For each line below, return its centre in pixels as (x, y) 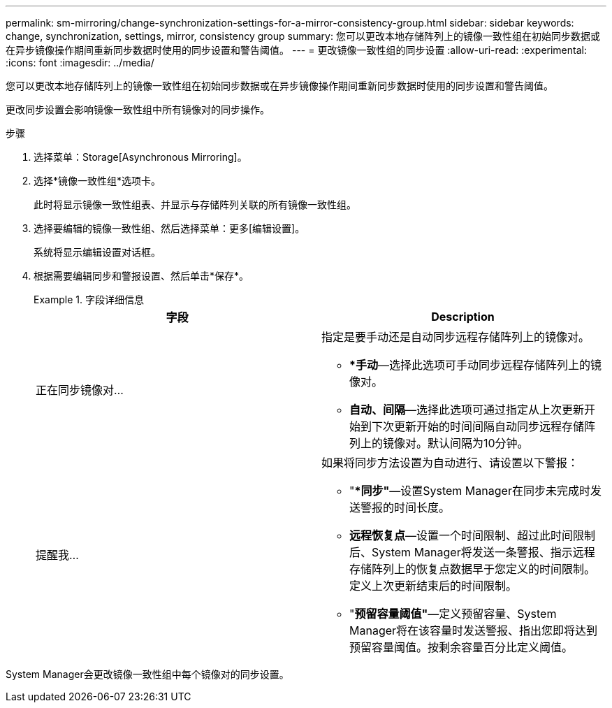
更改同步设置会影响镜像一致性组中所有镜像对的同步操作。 (138, 109)
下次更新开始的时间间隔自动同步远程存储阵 (484, 426)
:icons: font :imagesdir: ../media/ (80, 63)
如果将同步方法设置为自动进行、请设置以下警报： (450, 463)
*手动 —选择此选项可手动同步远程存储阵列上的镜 (475, 365)
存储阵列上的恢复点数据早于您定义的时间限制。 (473, 569)
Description (463, 317)
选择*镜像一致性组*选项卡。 (97, 181)
